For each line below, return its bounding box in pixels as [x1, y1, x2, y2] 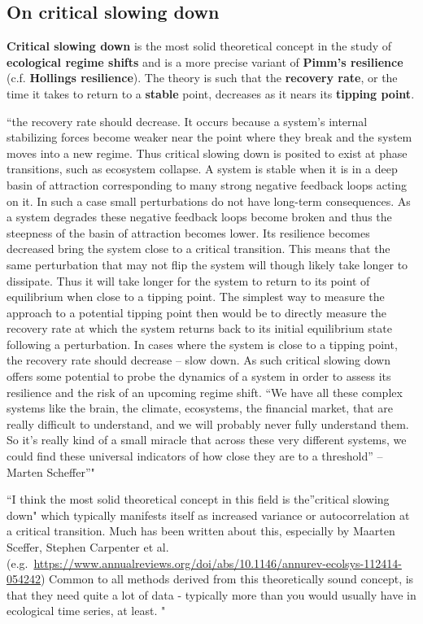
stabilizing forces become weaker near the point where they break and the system [7, 129, 412, 146]
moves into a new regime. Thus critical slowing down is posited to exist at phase [7, 144, 408, 161]
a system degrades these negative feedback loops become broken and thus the [7, 208, 392, 225]
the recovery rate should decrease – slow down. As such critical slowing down [7, 351, 390, 369]
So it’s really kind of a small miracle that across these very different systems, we [7, 431, 407, 448]
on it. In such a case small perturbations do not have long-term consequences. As [7, 192, 411, 209]
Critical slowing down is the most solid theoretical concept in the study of [7, 37, 392, 55]
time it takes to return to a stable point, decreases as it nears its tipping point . [7, 85, 415, 102]
